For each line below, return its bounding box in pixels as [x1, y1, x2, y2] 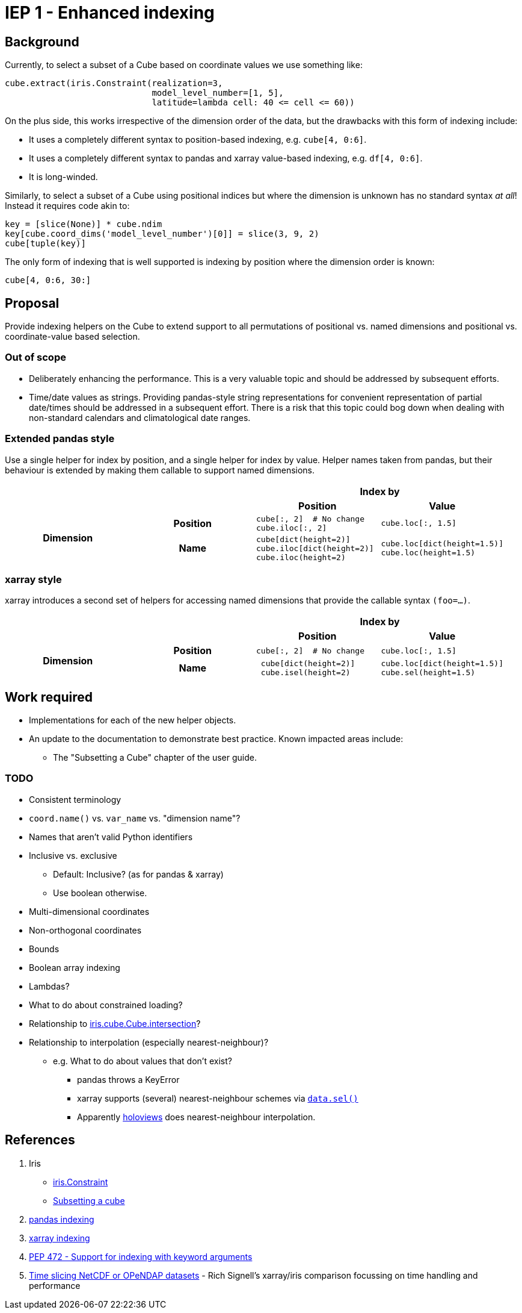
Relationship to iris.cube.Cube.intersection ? [29, 1018, 201, 1029]
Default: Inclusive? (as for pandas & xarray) [53, 869, 224, 879]
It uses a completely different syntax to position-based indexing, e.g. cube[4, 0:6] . [29, 134, 367, 145]
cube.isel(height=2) [260, 668, 351, 678]
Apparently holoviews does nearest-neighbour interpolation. [77, 1111, 316, 1122]
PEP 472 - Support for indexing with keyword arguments [29, 1251, 253, 1262]
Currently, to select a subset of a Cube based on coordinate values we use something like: [5, 60, 363, 70]
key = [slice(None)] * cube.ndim [5, 219, 162, 229]
